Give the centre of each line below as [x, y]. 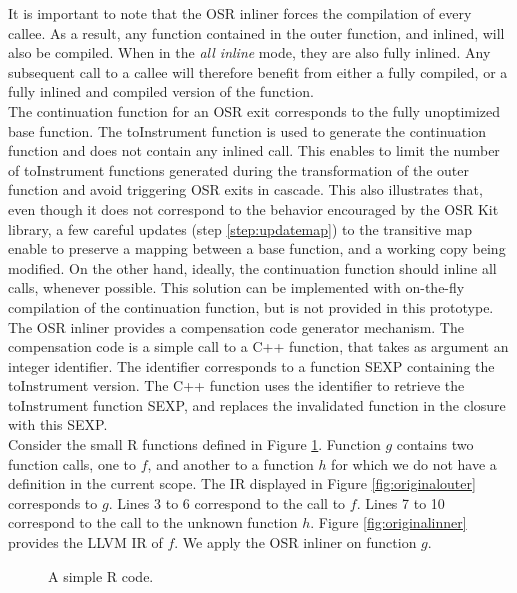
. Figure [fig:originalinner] [388, 522]
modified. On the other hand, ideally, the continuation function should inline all [252, 267]
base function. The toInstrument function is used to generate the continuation [247, 130]
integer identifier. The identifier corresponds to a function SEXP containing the [251, 365]
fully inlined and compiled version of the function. [161, 91]
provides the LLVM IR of [85, 542]
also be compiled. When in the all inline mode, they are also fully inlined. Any [249, 52]
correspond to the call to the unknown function [153, 522]
